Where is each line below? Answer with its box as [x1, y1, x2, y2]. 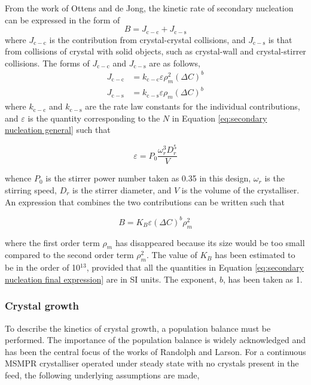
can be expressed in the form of [5, 13, 120, 26]
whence [5, 172, 32, 184]
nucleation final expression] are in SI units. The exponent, [5, 272, 217, 285]
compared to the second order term [5, 248, 134, 261]
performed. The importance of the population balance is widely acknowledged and [5, 334, 306, 346]
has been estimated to [215, 248, 295, 261]
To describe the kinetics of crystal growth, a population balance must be [5, 322, 271, 334]
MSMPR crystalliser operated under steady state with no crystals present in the [5, 357, 299, 369]
